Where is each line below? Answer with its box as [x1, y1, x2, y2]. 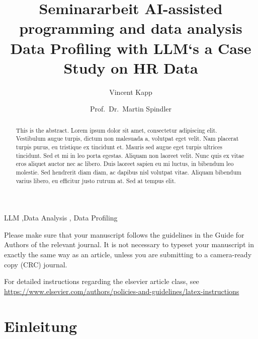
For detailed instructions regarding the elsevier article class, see [4, 276, 199, 287]
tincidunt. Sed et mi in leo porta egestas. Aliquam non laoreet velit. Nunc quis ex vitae [16, 151, 244, 159]
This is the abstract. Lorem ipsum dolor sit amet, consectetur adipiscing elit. [16, 126, 217, 134]
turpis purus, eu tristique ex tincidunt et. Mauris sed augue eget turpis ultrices [16, 142, 223, 151]
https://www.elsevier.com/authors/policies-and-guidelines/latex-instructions [4, 286, 239, 296]
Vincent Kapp [109, 86, 152, 97]
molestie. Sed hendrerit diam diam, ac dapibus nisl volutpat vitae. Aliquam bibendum [16, 167, 241, 176]
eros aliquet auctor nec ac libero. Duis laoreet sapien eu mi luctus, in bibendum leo [16, 159, 234, 168]
